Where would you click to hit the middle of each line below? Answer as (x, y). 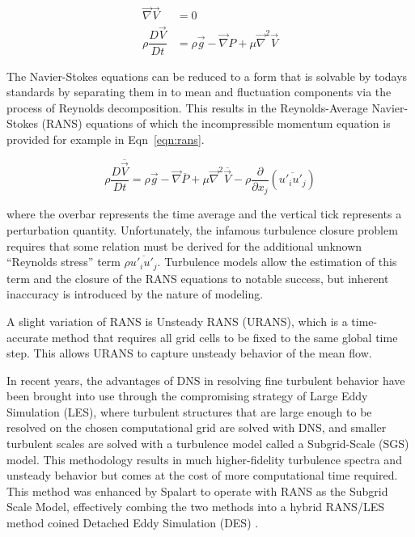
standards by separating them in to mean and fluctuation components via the (199, 92)
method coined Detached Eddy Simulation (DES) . (133, 523)
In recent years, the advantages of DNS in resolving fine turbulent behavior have (206, 380)
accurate (28, 337)
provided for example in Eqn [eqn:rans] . (106, 139)
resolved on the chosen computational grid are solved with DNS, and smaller (197, 427)
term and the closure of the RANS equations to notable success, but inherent (198, 278)
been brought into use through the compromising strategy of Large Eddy (187, 396)
